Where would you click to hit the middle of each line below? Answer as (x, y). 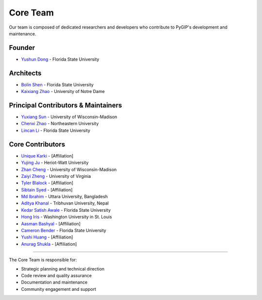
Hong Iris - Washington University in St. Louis (66, 217)
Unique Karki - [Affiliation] (47, 156)
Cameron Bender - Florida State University (64, 231)
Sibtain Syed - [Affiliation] (47, 189)
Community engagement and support (59, 289)
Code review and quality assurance (57, 275)
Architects (25, 73)
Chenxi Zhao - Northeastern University (60, 124)
